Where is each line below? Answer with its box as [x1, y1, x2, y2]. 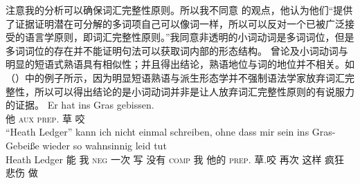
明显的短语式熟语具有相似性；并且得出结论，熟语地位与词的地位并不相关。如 [6, 57, 354, 71]
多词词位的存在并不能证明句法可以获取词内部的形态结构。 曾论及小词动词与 [6, 43, 348, 57]
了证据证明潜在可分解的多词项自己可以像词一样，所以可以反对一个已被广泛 [6, 16, 345, 30]
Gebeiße [6, 138, 39, 152]
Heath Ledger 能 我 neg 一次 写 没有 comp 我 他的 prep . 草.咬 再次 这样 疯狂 [6, 151, 345, 166]
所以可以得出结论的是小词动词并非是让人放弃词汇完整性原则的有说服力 [34, 84, 354, 98]
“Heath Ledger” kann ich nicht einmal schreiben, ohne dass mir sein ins [6, 125, 309, 139]
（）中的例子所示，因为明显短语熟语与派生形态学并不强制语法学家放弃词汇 [6, 70, 345, 84]
